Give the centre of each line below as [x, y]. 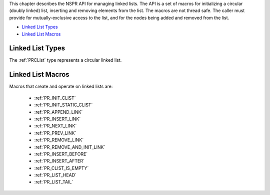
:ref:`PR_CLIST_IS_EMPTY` [61, 168]
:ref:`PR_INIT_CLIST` [55, 98]
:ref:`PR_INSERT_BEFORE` [61, 154]
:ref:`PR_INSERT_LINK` [57, 119]
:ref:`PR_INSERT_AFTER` [59, 161]
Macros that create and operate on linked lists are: [61, 86]
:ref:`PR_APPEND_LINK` [58, 112]
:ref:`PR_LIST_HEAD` [55, 175]
